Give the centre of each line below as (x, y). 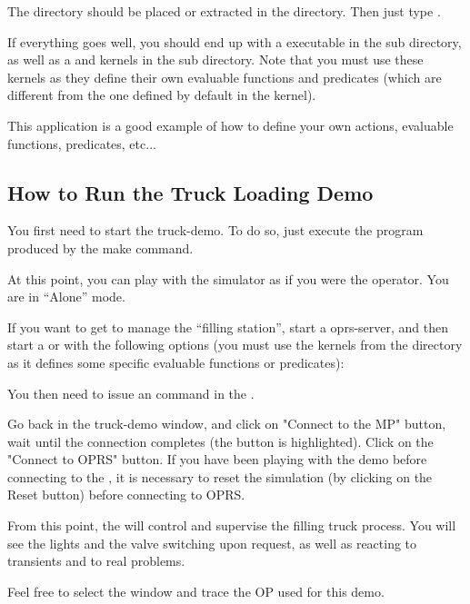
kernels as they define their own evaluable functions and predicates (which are (225, 77)
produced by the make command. (100, 248)
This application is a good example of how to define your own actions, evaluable (230, 125)
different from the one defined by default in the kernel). (162, 95)
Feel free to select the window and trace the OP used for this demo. (196, 591)
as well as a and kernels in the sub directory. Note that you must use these (215, 59)
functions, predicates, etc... (82, 143)
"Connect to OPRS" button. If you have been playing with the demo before (217, 459)
